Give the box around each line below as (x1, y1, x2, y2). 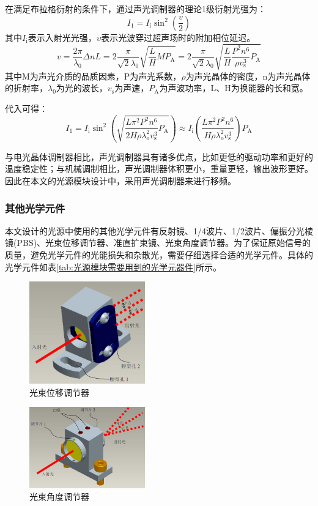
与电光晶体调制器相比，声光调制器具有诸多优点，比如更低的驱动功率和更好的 (5, 150, 313, 163)
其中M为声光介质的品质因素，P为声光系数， (5, 69, 182, 82)
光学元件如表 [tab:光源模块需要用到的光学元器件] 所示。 (5, 260, 221, 273)
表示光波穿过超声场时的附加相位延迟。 (101, 31, 256, 43)
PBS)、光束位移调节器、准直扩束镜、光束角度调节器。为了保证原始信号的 (17, 236, 311, 249)
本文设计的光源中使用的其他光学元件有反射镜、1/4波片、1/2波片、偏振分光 (5, 224, 305, 237)
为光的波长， (56, 81, 108, 94)
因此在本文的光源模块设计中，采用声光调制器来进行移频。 (5, 174, 236, 187)
